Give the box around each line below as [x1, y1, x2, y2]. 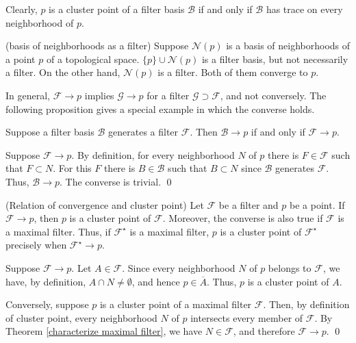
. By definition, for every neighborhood [71, 147, 235, 162]
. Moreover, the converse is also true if [162, 211, 323, 225]
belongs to [268, 260, 311, 275]
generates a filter [108, 125, 179, 139]
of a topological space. [46, 51, 140, 66]
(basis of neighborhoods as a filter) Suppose [5, 38, 189, 53]
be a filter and [218, 197, 279, 212]
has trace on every [266, 2, 343, 16]
